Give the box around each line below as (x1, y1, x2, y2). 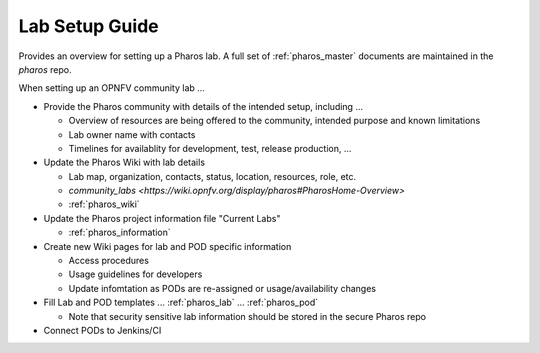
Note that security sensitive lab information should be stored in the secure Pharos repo (68, 310, 427, 322)
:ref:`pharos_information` (68, 226, 171, 239)
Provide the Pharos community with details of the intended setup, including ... (43, 100, 364, 112)
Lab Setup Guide (18, 15, 159, 37)
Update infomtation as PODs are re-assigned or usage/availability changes (68, 282, 377, 294)
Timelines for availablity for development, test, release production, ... (68, 142, 352, 154)
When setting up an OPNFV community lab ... (18, 82, 205, 94)
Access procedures (68, 255, 150, 267)
